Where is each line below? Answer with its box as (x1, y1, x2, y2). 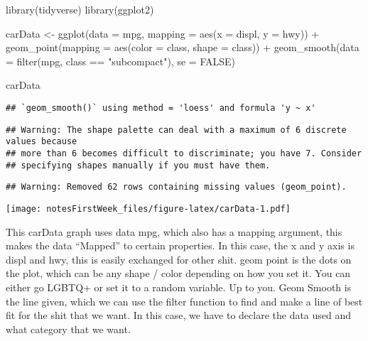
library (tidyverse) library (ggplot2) (6, 2, 154, 16)
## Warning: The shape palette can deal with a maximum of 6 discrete (6, 124, 347, 135)
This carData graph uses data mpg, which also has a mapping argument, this (6, 224, 342, 239)
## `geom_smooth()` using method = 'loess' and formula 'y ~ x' (6, 102, 316, 113)
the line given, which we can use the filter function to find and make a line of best (6, 293, 363, 308)
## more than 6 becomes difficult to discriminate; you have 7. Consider (6, 148, 362, 158)
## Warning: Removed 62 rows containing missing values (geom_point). (6, 182, 347, 193)
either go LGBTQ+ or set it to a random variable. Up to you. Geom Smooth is (6, 279, 352, 294)
